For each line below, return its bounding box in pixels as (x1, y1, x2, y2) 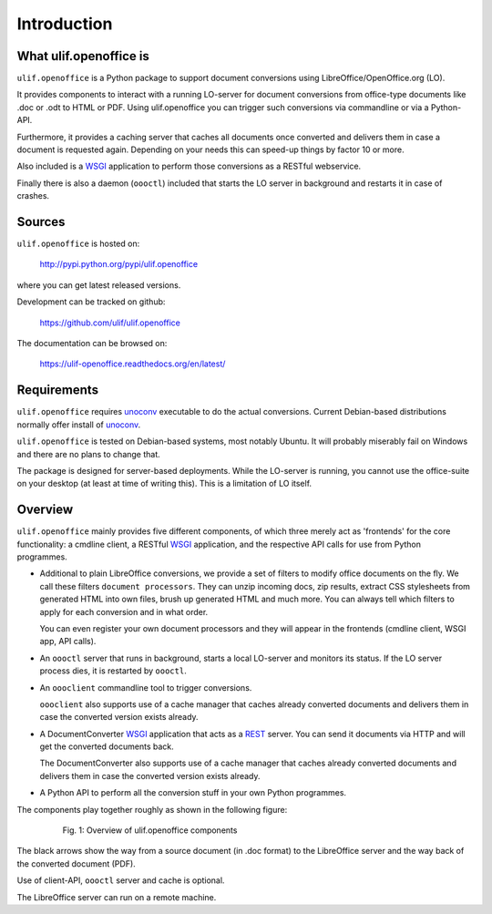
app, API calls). (39, 636, 97, 647)
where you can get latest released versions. (16, 279, 181, 291)
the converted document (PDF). (16, 858, 136, 869)
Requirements (16, 383, 99, 398)
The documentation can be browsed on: (16, 338, 168, 349)
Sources (16, 214, 66, 230)
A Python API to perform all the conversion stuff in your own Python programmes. (39, 787, 346, 798)
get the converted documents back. (39, 741, 175, 752)
